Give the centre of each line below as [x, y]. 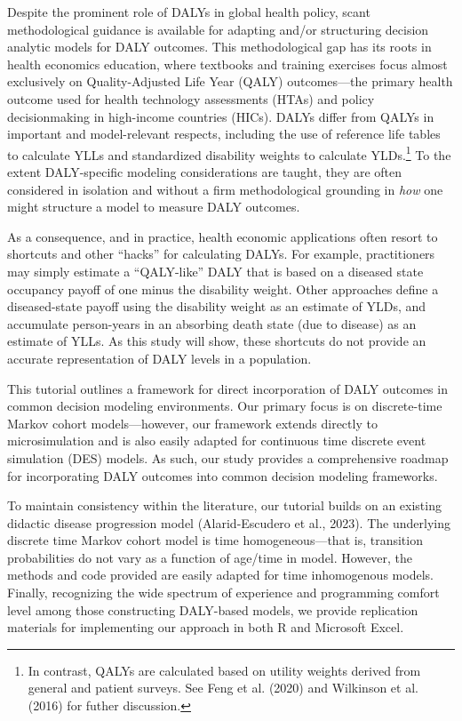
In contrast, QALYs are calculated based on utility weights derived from [224, 670]
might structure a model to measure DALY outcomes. [154, 207]
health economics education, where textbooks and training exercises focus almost [227, 64]
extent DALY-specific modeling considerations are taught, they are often [205, 172]
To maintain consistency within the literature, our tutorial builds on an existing [224, 505]
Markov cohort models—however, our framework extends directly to [192, 423]
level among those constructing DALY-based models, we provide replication [213, 609]
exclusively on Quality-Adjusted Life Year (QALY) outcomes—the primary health [230, 81]
